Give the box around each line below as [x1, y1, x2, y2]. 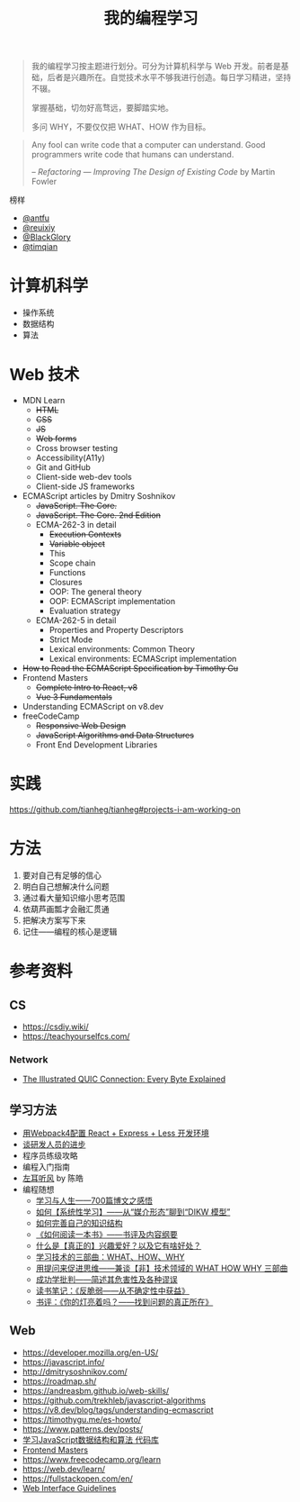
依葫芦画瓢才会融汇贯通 [22, 903, 110, 914]
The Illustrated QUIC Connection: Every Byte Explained [22, 1073, 226, 1085]
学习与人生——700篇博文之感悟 [35, 1195, 153, 1207]
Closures [49, 577, 83, 588]
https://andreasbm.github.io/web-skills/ [22, 1385, 170, 1396]
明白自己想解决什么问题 [22, 881, 110, 891]
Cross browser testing [35, 443, 119, 454]
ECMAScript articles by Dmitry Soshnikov [22, 491, 176, 502]
